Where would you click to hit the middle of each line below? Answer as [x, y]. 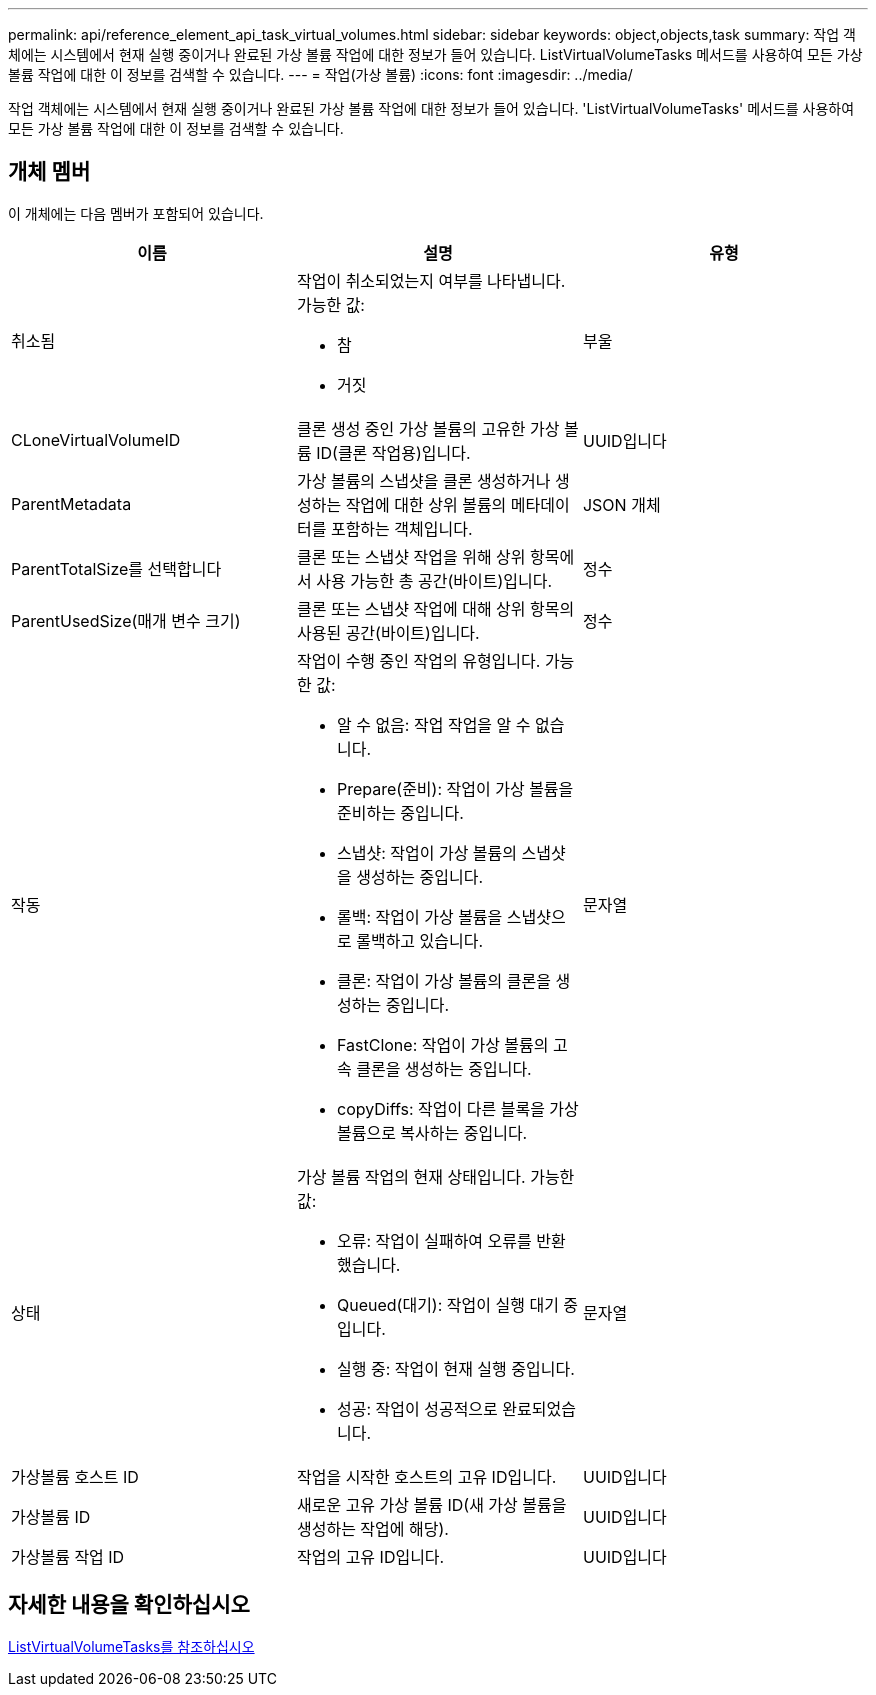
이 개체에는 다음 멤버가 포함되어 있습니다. [136, 213]
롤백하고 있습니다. [420, 940]
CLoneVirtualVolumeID [96, 439]
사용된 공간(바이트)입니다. [388, 632]
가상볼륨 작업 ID [68, 1556]
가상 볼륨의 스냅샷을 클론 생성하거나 [423, 480]
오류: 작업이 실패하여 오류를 [434, 1240]
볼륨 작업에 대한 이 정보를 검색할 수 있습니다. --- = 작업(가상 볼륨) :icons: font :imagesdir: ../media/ [320, 74]
